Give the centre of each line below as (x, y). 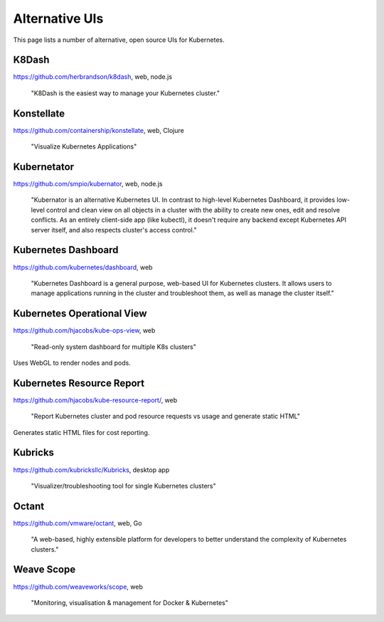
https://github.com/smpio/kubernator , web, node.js (88, 184)
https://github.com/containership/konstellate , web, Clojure (98, 130)
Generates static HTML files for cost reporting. (81, 432)
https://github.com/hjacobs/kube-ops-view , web (84, 331)
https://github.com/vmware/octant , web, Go (78, 523)
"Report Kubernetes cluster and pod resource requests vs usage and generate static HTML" (165, 417)
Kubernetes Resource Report (79, 383)
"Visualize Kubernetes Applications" (84, 146)
